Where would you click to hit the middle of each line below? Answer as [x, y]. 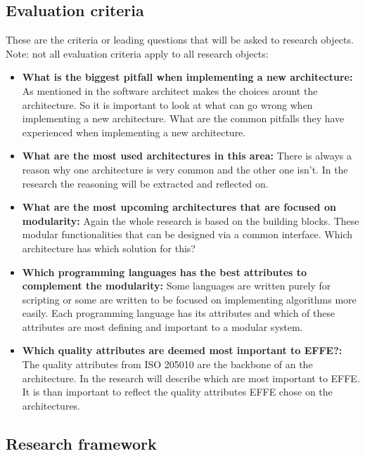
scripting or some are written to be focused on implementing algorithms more [189, 299]
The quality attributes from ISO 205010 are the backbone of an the [167, 364]
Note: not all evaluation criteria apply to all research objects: [137, 53]
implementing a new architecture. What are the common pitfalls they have [183, 118]
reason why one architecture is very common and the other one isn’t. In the [185, 169]
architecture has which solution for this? [109, 248]
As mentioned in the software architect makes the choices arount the [170, 90]
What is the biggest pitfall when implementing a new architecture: [187, 77]
